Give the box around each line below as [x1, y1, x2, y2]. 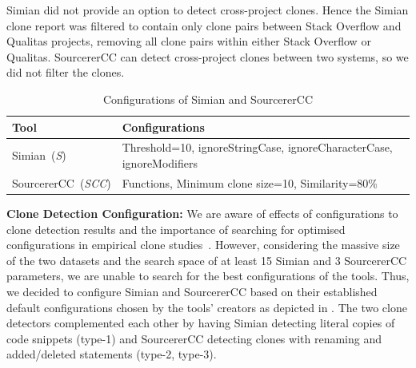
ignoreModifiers [122, 155, 198, 171]
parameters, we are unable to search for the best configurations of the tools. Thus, [6, 267, 410, 284]
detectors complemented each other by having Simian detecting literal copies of [6, 315, 395, 331]
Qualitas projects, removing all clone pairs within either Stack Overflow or [6, 33, 371, 49]
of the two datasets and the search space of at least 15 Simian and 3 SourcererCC [6, 251, 407, 268]
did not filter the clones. [6, 64, 125, 81]
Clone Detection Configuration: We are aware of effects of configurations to [6, 204, 398, 221]
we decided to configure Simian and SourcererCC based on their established [6, 283, 378, 299]
